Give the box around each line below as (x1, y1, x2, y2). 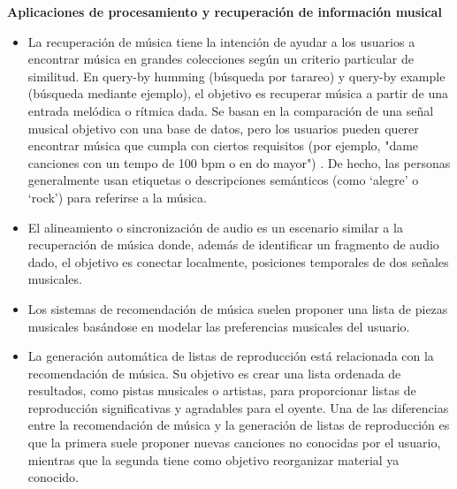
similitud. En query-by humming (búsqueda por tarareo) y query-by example (27, 66, 446, 85)
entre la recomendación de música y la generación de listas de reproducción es (27, 416, 450, 434)
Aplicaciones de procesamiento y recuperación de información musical (7, 3, 442, 20)
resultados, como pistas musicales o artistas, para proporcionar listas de (27, 381, 416, 400)
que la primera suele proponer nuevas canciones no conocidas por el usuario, (27, 433, 441, 452)
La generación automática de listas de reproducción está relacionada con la (27, 347, 434, 365)
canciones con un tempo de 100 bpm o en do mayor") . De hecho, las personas (27, 153, 451, 172)
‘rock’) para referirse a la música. (27, 187, 207, 206)
